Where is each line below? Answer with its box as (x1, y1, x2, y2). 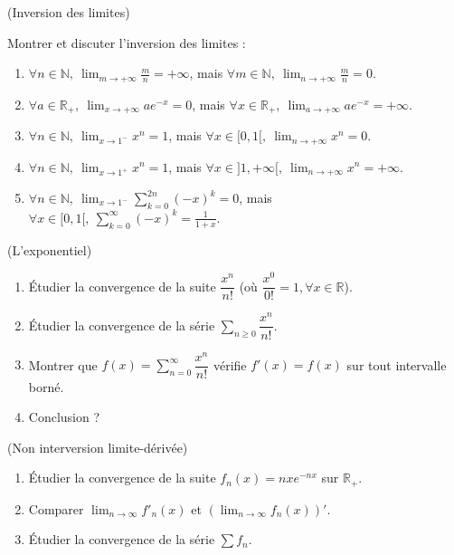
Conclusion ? (28, 407, 100, 426)
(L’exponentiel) (7, 240, 92, 259)
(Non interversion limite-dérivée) (7, 437, 188, 456)
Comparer (28, 499, 84, 518)
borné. (28, 377, 64, 396)
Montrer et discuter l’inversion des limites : (7, 33, 246, 52)
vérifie (213, 355, 247, 374)
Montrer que (28, 355, 98, 374)
